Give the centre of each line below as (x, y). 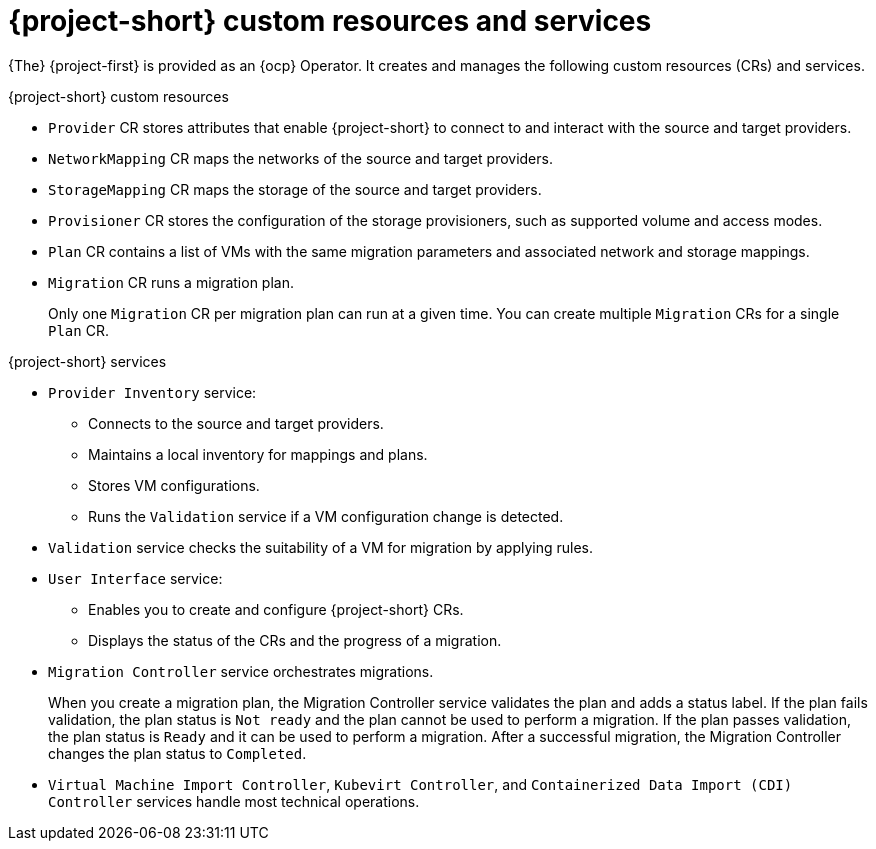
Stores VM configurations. (174, 485)
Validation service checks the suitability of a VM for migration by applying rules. (321, 547)
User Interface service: (135, 578)
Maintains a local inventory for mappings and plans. (258, 454)
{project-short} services (87, 361)
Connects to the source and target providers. (236, 423)
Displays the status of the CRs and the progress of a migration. (295, 640)
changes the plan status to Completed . (177, 753)
